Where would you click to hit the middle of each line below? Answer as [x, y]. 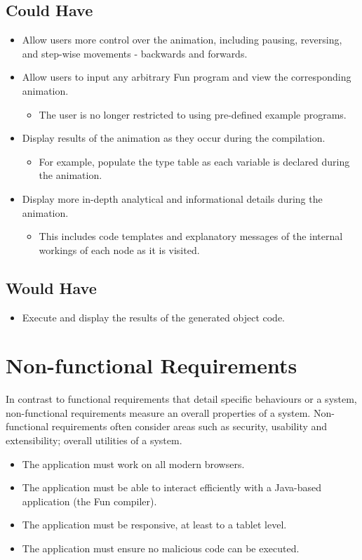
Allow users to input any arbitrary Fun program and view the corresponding [187, 77]
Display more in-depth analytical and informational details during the [172, 198]
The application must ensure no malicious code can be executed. [161, 548]
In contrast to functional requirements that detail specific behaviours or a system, [181, 399]
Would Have [51, 287]
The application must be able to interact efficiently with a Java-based [172, 487]
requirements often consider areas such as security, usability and [189, 426]
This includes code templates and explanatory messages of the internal [191, 236]
